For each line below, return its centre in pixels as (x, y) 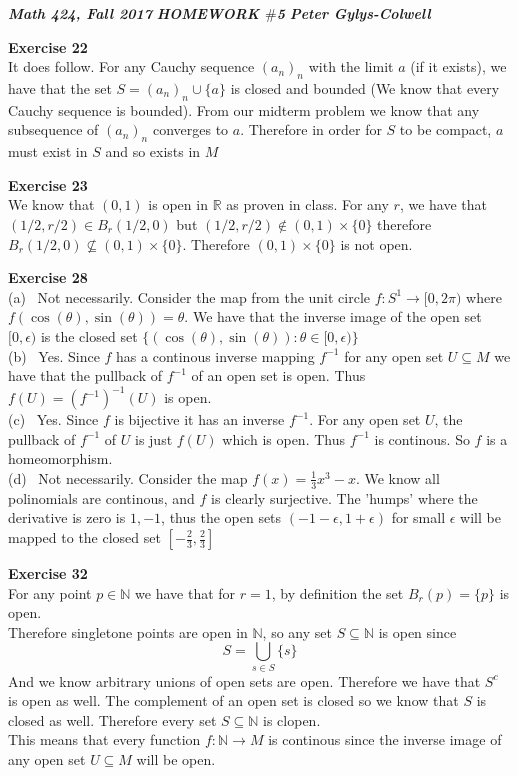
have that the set (60, 87)
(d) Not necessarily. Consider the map (128, 477)
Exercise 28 (48, 277)
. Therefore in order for (311, 129)
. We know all (397, 477)
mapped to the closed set (84, 537)
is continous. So (422, 438)
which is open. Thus (283, 438)
